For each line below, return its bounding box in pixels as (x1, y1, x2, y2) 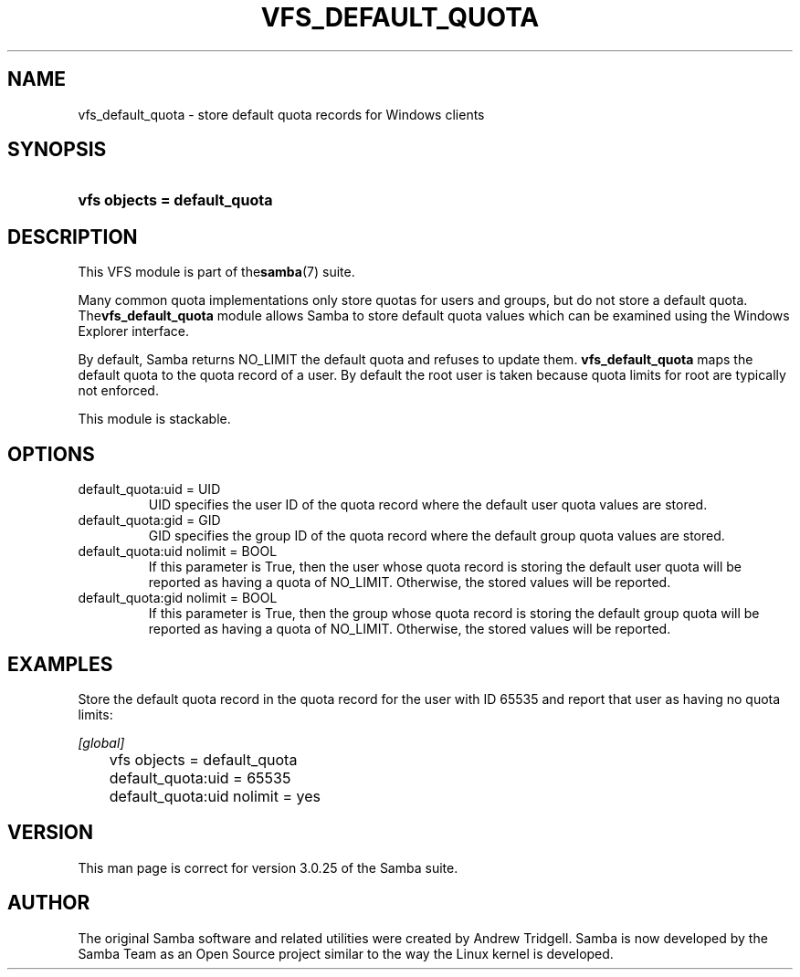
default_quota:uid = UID (78, 481, 221, 498)
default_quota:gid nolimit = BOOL (78, 590, 278, 606)
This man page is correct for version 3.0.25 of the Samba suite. (78, 859, 458, 876)
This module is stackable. (78, 411, 231, 427)
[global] (78, 734, 125, 751)
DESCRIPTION (7, 225, 138, 248)
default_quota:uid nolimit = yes (109, 786, 321, 805)
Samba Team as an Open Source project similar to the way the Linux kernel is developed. (78, 945, 614, 961)
